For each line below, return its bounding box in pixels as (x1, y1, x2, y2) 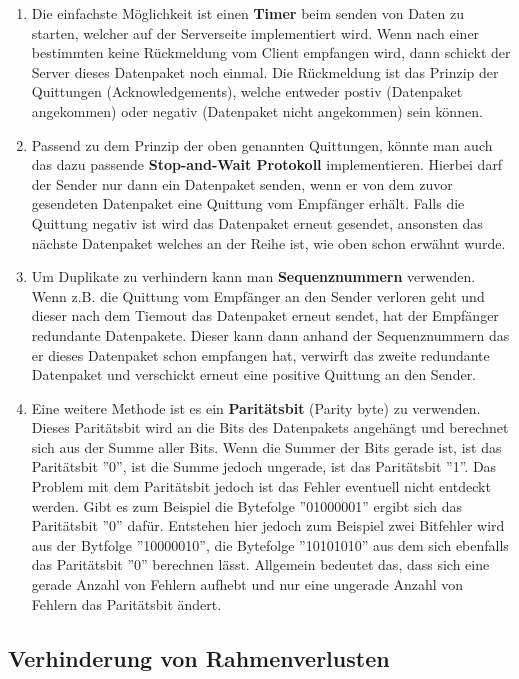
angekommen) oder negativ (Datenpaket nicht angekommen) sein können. (31, 100, 483, 121)
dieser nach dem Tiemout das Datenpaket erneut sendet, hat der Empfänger (31, 305, 499, 326)
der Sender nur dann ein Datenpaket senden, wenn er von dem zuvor (31, 173, 453, 194)
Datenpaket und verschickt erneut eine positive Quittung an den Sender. (31, 364, 477, 385)
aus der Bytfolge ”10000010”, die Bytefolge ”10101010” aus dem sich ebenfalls (31, 534, 509, 555)
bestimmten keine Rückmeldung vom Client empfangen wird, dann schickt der (31, 42, 511, 63)
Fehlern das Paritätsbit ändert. (31, 593, 222, 614)
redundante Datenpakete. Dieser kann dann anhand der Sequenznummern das (31, 324, 510, 345)
